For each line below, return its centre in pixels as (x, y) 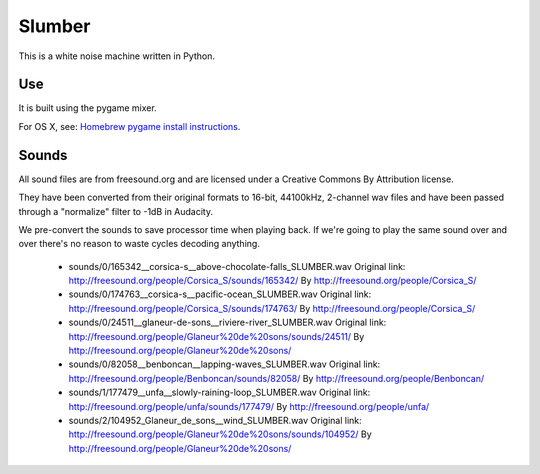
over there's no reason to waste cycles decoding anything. (139, 244)
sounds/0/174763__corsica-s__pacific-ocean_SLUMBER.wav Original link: (220, 294)
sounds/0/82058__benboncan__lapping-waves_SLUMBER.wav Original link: (224, 364)
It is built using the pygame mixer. (87, 108)
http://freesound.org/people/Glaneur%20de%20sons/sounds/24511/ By (216, 336)
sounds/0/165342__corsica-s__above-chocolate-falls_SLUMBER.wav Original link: (237, 266)
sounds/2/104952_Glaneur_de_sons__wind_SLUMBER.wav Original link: (215, 420)
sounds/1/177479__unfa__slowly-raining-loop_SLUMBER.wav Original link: (219, 392)
